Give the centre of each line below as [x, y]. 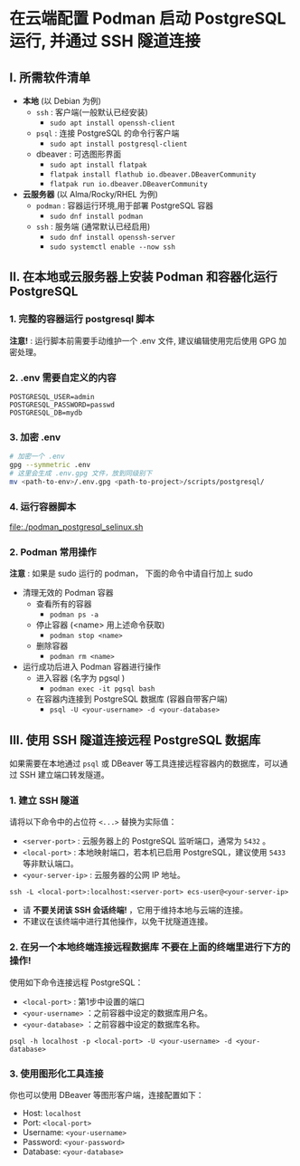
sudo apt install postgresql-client [118, 144]
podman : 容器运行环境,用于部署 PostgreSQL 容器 [125, 205]
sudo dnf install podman [96, 216]
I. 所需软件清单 [50, 77]
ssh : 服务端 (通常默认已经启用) [93, 226]
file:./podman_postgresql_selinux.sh [76, 527]
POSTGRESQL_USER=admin [52, 397]
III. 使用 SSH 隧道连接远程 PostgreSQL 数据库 [135, 740]
